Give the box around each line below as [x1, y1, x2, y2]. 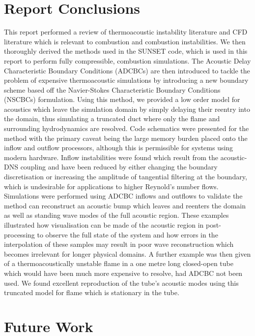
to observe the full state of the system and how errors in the [37, 229, 218, 239]
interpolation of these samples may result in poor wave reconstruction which [4, 239, 234, 249]
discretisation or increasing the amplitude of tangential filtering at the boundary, [4, 171, 247, 182]
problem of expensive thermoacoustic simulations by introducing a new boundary [4, 75, 249, 85]
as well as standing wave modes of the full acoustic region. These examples [4, 210, 229, 220]
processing [4, 229, 35, 239]
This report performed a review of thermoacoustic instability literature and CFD [4, 27, 248, 37]
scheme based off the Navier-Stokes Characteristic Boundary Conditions [4, 84, 221, 95]
